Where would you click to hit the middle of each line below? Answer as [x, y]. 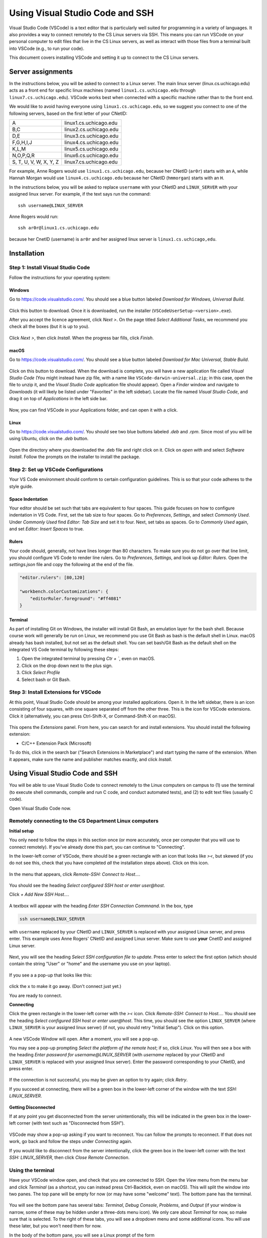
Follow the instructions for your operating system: [60, 277]
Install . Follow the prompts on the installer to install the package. [75, 457]
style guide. [21, 486]
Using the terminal [32, 1170]
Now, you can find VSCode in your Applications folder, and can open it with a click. [93, 410]
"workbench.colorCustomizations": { [64, 592]
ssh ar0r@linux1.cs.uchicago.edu [58, 228]
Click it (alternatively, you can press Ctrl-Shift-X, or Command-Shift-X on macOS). [93, 716]
